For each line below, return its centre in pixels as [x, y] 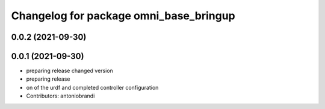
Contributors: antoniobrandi [60, 96]
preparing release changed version [70, 71]
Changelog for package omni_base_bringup [123, 16]
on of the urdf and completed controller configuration [92, 87]
